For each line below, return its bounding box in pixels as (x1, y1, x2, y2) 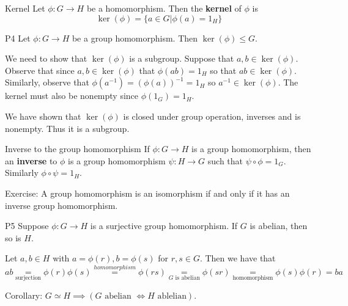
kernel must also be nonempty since (5, 89, 139, 102)
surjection (15, 274, 42, 281)
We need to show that (5, 52, 87, 65)
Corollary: (5, 289, 43, 302)
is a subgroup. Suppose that (129, 52, 234, 65)
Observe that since (5, 64, 75, 76)
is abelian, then (250, 219, 308, 232)
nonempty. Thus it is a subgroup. (5, 122, 130, 134)
